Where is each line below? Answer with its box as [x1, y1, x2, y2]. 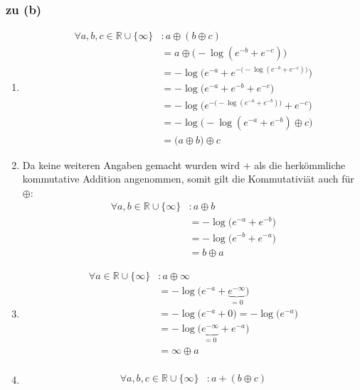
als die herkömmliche [254, 157, 346, 172]
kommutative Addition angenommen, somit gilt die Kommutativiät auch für [22, 171, 354, 186]
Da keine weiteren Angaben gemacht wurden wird [22, 157, 240, 172]
